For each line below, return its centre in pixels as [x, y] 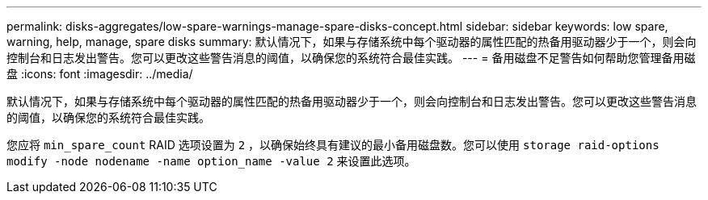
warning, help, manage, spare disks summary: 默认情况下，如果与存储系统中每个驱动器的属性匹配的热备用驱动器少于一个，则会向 [352, 42]
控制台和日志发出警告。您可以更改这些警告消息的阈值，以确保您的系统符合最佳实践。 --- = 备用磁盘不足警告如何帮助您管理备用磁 [351, 58]
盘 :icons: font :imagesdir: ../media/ [100, 74]
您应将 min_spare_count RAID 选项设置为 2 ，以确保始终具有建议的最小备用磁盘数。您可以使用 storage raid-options [333, 145]
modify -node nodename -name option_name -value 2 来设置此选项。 [211, 161]
